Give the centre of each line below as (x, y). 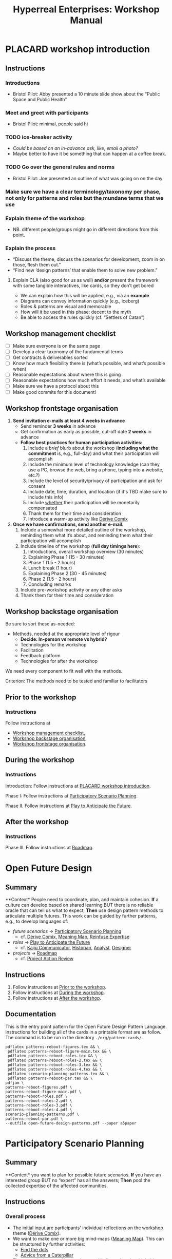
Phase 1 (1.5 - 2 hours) (52, 563)
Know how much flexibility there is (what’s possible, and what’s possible (89, 364)
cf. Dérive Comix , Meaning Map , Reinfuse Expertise (75, 937)
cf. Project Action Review (47, 959)
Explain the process (31, 248)
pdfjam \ (15, 1083)
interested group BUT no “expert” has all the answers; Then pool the (78, 1180)
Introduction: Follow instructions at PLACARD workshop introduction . (78, 786)
